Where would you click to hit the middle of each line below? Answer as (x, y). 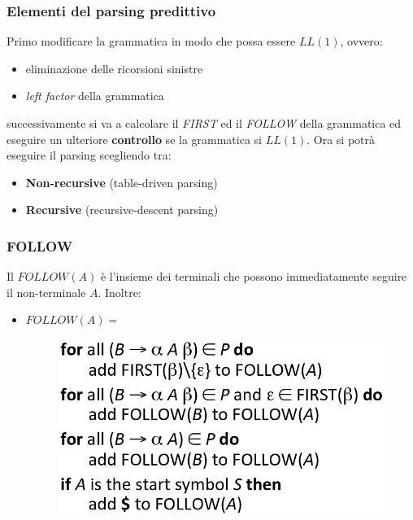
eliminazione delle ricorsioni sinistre (114, 68)
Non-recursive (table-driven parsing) (122, 182)
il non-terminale (46, 292)
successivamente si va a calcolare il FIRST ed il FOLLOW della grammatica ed (204, 123)
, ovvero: (361, 41)
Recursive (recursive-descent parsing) (122, 210)
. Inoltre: (120, 292)
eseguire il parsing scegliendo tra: (89, 155)
